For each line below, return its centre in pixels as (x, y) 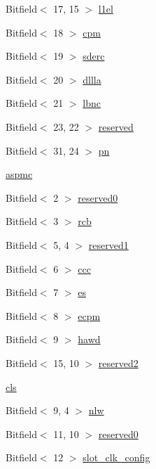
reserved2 (118, 362)
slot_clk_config (116, 457)
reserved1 (108, 244)
